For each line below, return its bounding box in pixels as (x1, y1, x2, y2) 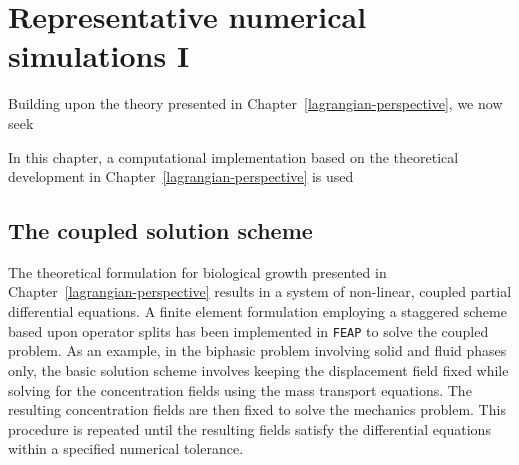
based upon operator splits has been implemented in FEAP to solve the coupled (8, 320, 489, 341)
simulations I (8, 35, 190, 76)
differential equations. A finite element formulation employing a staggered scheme (8, 301, 507, 322)
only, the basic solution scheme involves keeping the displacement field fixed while (8, 359, 509, 380)
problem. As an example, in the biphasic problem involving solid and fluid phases (8, 340, 507, 361)
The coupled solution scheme (8, 215, 313, 246)
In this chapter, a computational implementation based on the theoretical (8, 146, 459, 167)
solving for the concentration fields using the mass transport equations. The (8, 379, 472, 400)
